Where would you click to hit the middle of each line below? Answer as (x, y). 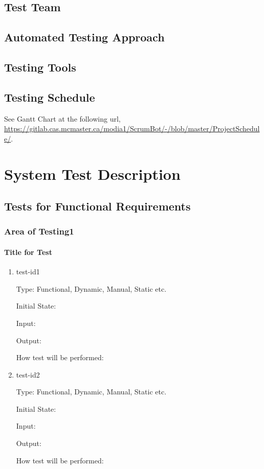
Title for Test (28, 252)
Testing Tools (40, 67)
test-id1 (28, 272)
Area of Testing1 (39, 231)
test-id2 (28, 374)
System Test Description (92, 173)
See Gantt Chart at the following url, (62, 118)
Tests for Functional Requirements (97, 206)
